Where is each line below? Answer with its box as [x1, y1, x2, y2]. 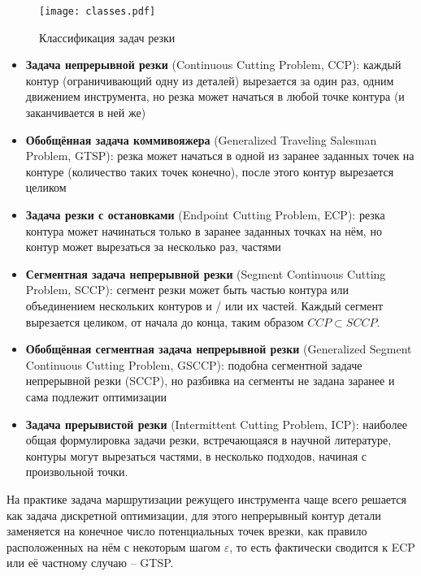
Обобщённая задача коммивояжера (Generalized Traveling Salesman [25, 131, 377, 148]
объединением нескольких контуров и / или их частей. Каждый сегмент [25, 297, 384, 314]
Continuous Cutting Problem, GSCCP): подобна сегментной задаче [25, 356, 362, 373]
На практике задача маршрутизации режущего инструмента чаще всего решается [7, 490, 406, 507]
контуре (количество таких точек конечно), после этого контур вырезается [25, 162, 394, 180]
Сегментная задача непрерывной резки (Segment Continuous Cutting [25, 265, 386, 282]
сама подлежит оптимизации [25, 388, 167, 405]
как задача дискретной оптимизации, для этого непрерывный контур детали [7, 506, 381, 523]
